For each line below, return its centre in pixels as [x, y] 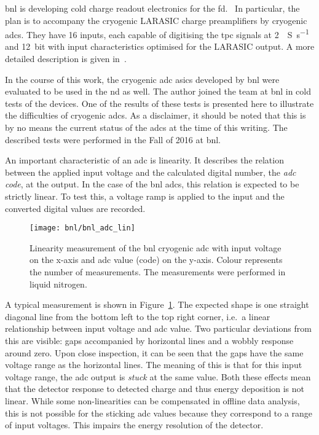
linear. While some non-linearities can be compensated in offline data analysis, [152, 400]
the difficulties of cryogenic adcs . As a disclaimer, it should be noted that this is [156, 115]
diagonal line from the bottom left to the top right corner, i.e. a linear [138, 316]
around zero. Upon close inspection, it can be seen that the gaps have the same [154, 352]
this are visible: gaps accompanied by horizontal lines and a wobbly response [149, 340]
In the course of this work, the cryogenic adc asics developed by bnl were [142, 79]
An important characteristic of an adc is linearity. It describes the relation [144, 160]
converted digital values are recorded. [75, 208]
